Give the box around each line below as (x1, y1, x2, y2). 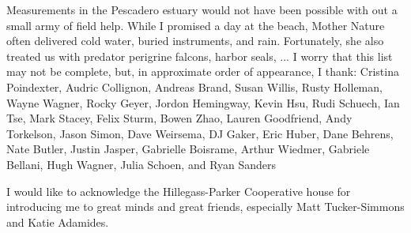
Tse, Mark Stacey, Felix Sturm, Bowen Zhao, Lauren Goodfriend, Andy (6, 110, 353, 126)
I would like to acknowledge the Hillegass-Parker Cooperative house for (6, 182, 351, 199)
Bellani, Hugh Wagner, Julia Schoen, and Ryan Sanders (6, 156, 277, 172)
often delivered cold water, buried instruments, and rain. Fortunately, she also (6, 32, 384, 49)
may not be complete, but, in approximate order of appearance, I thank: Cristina (6, 63, 399, 80)
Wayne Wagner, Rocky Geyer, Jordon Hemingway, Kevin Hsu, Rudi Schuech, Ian (6, 94, 400, 111)
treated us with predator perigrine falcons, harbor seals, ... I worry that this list (6, 47, 393, 64)
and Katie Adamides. (6, 213, 109, 230)
